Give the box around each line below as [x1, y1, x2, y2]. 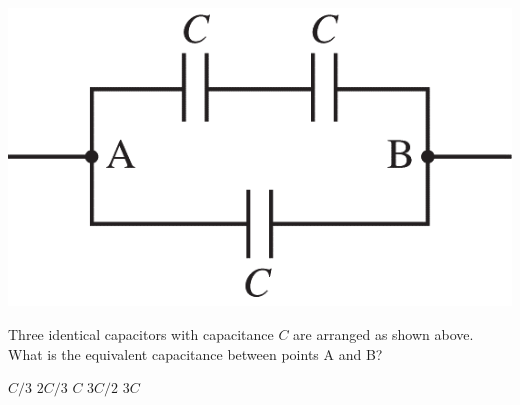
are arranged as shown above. [293, 323, 474, 344]
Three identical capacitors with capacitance [8, 323, 274, 344]
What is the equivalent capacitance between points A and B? [8, 343, 383, 364]
